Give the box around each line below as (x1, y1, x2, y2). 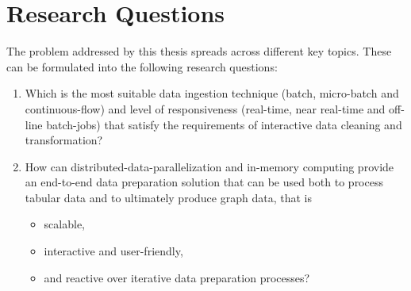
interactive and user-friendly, (44, 243, 183, 259)
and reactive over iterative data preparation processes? (44, 269, 310, 285)
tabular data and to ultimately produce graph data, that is (25, 189, 312, 205)
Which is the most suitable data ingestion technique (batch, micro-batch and (25, 85, 399, 101)
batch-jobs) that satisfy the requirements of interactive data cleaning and (46, 116, 402, 132)
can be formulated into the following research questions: (6, 58, 278, 75)
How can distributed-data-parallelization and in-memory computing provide (25, 158, 394, 174)
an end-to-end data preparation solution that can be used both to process (25, 174, 383, 190)
